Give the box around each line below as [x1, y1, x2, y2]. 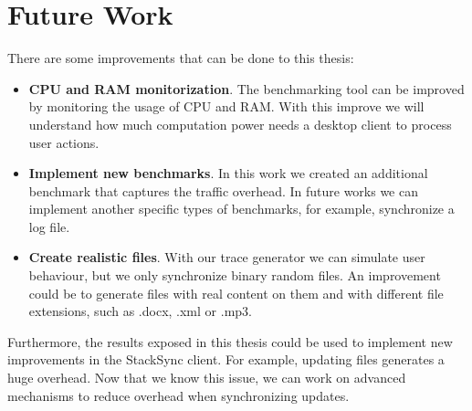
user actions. [28, 132, 100, 152]
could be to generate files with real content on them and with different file [28, 283, 444, 302]
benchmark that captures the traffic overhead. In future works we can [28, 181, 418, 200]
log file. [28, 216, 70, 236]
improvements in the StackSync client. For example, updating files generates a [7, 350, 445, 369]
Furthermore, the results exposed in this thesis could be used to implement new [7, 332, 453, 351]
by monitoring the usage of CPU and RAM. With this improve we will [28, 97, 425, 116]
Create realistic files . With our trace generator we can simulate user [28, 248, 425, 267]
